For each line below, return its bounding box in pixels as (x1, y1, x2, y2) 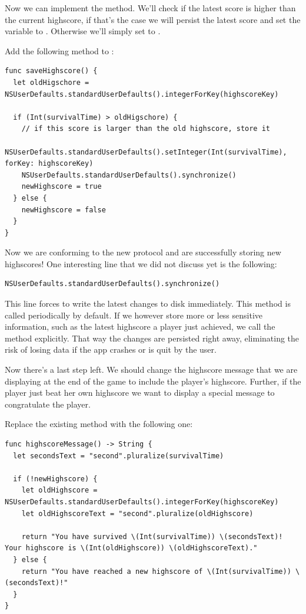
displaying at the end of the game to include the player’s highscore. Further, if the (5, 375, 301, 387)
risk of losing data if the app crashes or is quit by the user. (5, 343, 217, 356)
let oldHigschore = (13, 78, 89, 87)
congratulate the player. (5, 398, 91, 410)
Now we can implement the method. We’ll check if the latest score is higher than (5, 2, 296, 14)
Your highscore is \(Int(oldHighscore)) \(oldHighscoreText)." (5, 544, 258, 553)
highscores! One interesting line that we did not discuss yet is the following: (5, 257, 277, 270)
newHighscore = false (21, 205, 106, 214)
